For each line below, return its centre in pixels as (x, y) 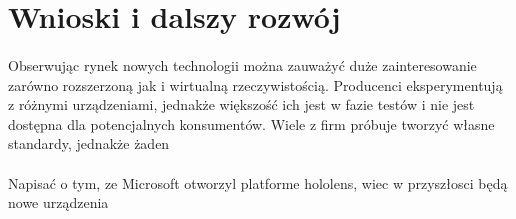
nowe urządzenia (58, 202)
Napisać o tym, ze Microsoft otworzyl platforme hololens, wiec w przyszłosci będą (258, 182)
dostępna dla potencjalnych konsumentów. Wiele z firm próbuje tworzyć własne (251, 123)
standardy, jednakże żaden (89, 143)
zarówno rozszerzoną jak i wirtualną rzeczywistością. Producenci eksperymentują (255, 84)
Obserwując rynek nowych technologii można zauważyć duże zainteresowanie (242, 64)
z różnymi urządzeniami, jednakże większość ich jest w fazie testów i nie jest (241, 104)
